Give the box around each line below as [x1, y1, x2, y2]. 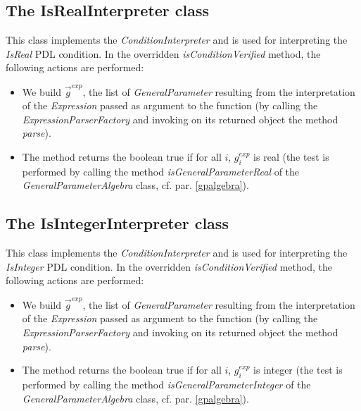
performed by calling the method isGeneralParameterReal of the [22, 164, 300, 178]
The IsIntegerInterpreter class [6, 212, 229, 234]
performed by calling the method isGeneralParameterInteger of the [22, 376, 311, 391]
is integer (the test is [253, 362, 343, 377]
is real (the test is [253, 149, 329, 164]
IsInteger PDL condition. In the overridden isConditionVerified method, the [6, 259, 332, 274]
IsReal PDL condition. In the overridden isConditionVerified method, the [6, 46, 321, 61]
